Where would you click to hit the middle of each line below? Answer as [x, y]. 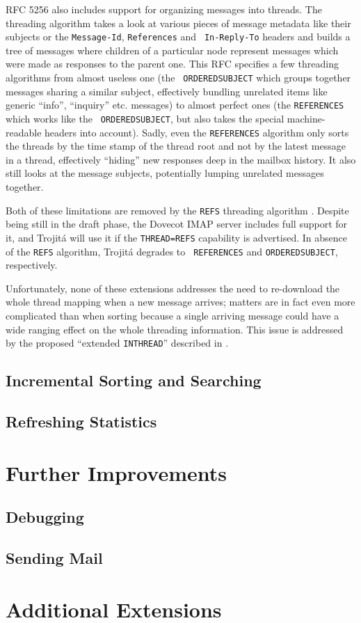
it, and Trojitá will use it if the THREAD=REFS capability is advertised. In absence [176, 237]
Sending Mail [54, 557]
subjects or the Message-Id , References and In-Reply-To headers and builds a [178, 37]
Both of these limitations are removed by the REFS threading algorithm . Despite [177, 210]
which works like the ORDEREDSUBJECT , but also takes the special [145, 118]
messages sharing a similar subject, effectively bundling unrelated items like [167, 91]
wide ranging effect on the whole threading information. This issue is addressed [175, 329]
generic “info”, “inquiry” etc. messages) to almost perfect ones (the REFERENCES [175, 105]
